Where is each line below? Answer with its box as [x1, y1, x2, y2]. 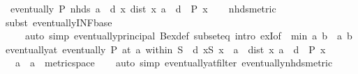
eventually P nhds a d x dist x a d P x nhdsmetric [10, 1, 276, 15]
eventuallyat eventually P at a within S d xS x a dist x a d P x [5, 41, 326, 56]
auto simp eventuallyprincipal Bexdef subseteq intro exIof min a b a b [24, 28, 352, 43]
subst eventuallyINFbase [5, 15, 112, 29]
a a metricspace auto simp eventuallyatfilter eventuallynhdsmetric [15, 55, 333, 70]
